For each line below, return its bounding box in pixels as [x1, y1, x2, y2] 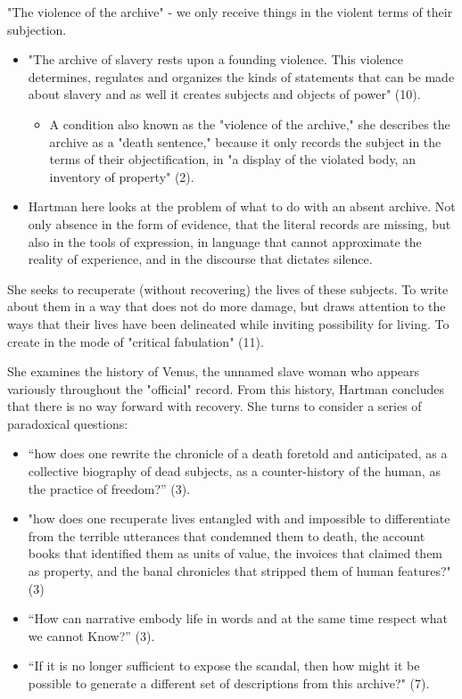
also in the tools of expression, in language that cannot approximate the [28, 232, 422, 251]
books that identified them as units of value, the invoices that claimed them [28, 544, 443, 563]
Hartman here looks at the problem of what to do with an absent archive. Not [28, 197, 456, 216]
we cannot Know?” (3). [28, 626, 155, 645]
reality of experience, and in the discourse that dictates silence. [28, 250, 373, 268]
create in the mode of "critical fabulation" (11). [7, 332, 264, 350]
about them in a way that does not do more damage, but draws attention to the [7, 297, 446, 316]
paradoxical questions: [7, 414, 128, 432]
